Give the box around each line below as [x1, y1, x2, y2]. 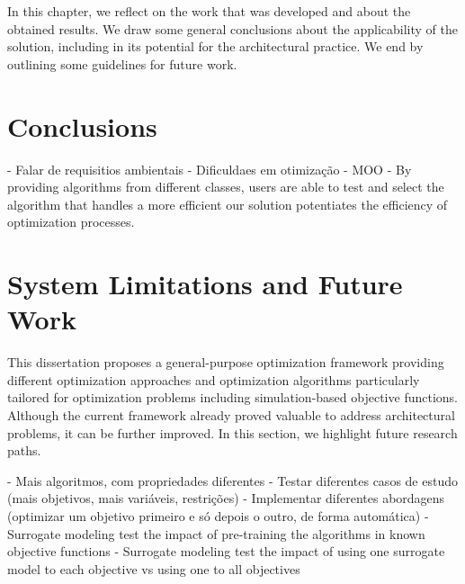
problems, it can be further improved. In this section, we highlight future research [7, 423, 458, 442]
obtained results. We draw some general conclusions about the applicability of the [7, 19, 459, 38]
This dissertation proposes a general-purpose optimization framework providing [7, 353, 444, 372]
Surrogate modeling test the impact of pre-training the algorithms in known [7, 524, 425, 543]
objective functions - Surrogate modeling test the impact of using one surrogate [7, 542, 445, 561]
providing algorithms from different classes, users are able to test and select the [7, 177, 444, 196]
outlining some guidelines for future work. [7, 54, 237, 73]
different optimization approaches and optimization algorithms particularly [7, 370, 420, 389]
